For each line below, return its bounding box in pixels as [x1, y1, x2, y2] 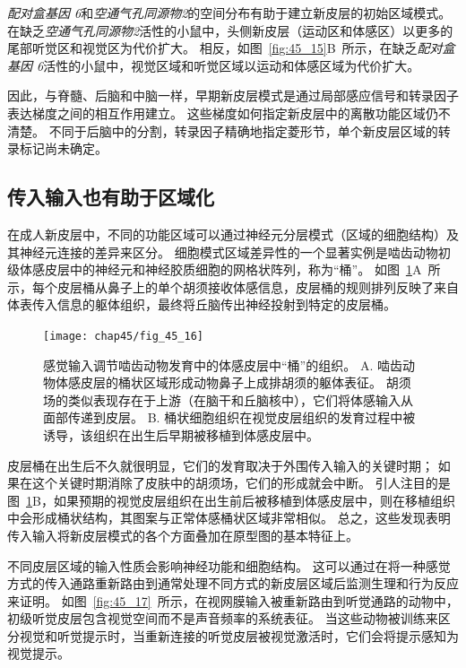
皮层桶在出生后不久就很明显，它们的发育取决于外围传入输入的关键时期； [7, 455, 434, 474]
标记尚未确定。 [19, 139, 108, 158]
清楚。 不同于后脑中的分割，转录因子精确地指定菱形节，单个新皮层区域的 [7, 121, 438, 140]
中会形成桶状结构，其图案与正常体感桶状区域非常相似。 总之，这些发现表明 [7, 508, 451, 527]
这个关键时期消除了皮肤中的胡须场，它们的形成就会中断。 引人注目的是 [31, 473, 451, 492]
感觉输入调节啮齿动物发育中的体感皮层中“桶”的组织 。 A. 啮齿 [43, 355, 402, 374]
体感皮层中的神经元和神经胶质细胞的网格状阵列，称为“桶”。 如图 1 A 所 [19, 260, 441, 279]
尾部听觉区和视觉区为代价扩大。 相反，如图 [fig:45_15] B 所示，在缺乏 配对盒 [7, 39, 455, 57]
